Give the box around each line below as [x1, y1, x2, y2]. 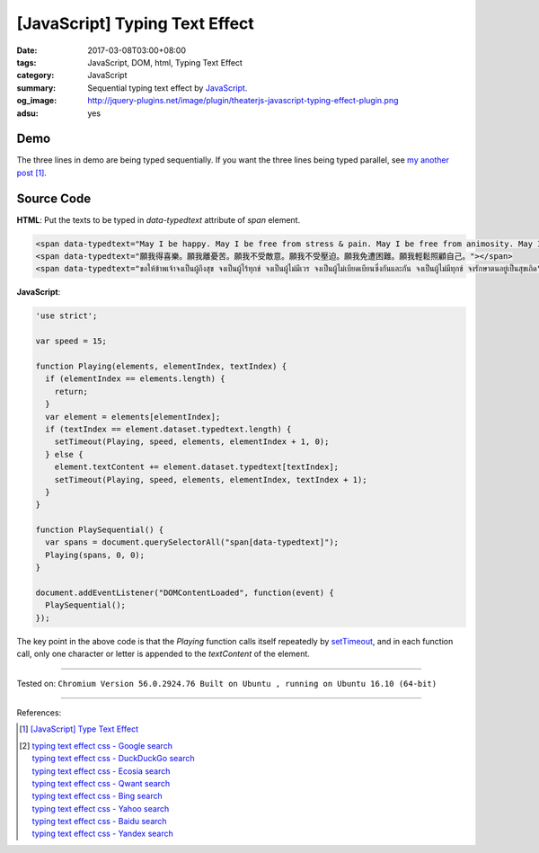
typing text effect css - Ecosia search [31, 765, 171, 777]
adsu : [16, 108, 40, 119]
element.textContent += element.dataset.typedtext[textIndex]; [54, 462, 340, 472]
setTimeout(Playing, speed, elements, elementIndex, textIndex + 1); [54, 475, 367, 484]
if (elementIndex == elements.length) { [45, 374, 225, 384]
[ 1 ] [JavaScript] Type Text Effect [19, 724, 139, 734]
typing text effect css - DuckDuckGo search [31, 753, 195, 764]
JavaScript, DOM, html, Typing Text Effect [87, 57, 243, 67]
